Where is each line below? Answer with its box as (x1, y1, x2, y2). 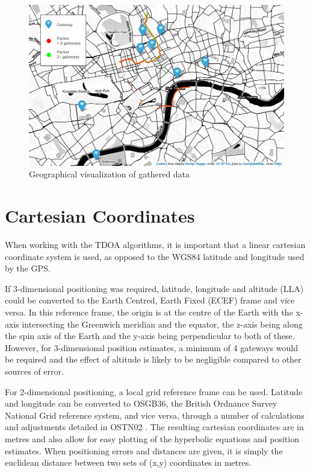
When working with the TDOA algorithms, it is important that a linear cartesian (5, 238, 306, 251)
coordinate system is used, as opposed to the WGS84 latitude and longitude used (5, 250, 305, 262)
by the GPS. (5, 262, 51, 275)
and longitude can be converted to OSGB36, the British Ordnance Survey (5, 397, 277, 410)
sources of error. (5, 365, 64, 378)
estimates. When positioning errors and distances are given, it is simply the (5, 444, 283, 457)
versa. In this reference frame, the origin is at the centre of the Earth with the (5, 306, 293, 319)
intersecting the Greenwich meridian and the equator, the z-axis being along (22, 317, 303, 330)
